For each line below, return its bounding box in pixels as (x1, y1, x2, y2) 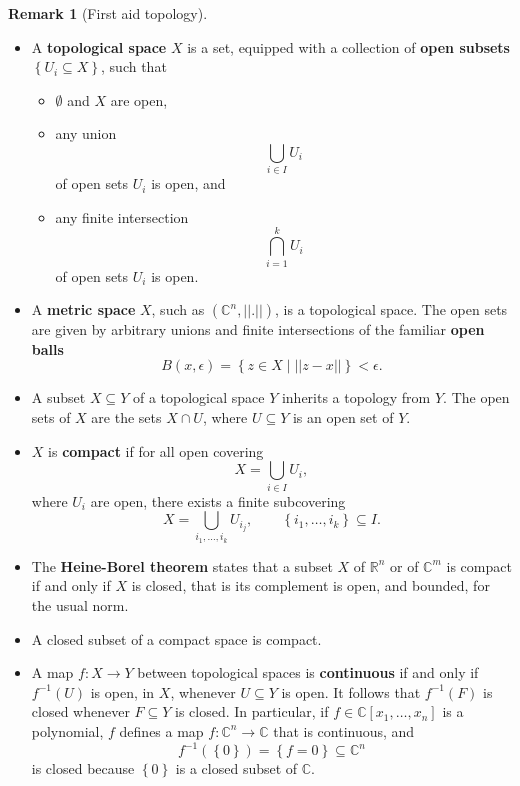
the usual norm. (31, 595, 129, 616)
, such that (101, 56, 167, 77)
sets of (31, 406, 71, 427)
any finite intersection (55, 206, 189, 227)
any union (55, 123, 117, 144)
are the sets (91, 406, 162, 427)
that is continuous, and (273, 720, 415, 741)
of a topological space (132, 387, 265, 408)
